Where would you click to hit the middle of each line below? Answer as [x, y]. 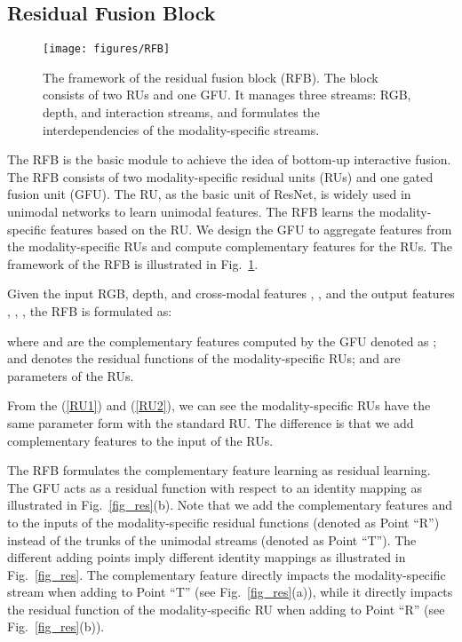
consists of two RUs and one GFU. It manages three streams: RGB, [227, 95]
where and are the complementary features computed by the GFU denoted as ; [222, 341]
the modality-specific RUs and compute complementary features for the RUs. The [230, 246]
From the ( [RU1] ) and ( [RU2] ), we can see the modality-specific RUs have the [219, 405]
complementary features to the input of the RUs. [140, 440]
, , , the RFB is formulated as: [90, 310]
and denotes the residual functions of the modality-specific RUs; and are [204, 358]
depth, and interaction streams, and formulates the [181, 112]
